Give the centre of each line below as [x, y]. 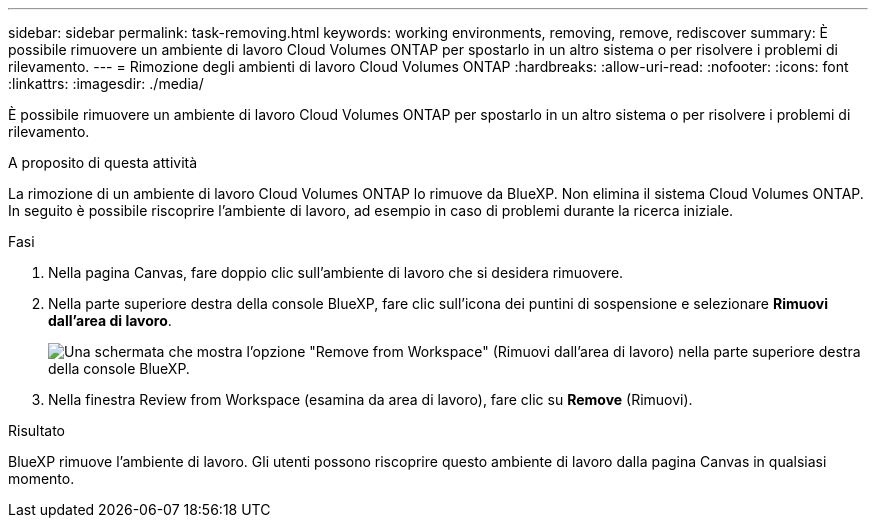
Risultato [37, 430]
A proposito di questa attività [103, 162]
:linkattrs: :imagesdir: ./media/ [106, 83]
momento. [41, 478]
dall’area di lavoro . [110, 320]
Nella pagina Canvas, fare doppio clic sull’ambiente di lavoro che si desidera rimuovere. [336, 272]
